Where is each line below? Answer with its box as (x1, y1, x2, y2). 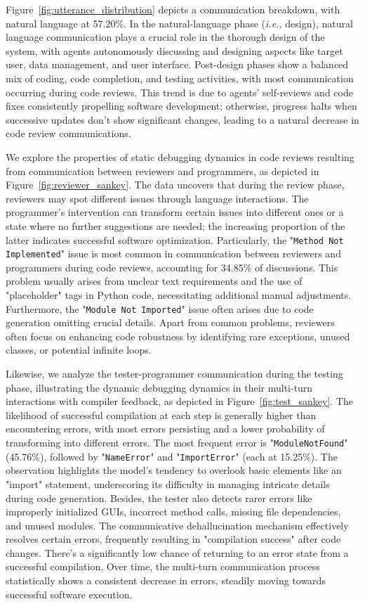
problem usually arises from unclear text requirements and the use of (6, 274, 303, 288)
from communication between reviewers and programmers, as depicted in (6, 163, 319, 178)
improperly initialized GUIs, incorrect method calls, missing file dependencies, (6, 504, 341, 519)
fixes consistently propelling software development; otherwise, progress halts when (6, 98, 357, 113)
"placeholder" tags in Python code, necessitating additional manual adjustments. (6, 288, 352, 302)
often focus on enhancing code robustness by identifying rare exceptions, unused (6, 328, 350, 343)
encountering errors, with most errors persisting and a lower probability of (6, 421, 325, 436)
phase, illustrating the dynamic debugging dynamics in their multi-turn (6, 380, 313, 394)
